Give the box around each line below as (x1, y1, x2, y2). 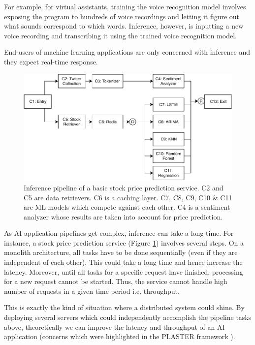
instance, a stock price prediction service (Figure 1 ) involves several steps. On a (4, 237, 244, 248)
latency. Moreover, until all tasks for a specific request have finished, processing (4, 266, 243, 277)
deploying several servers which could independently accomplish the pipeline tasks (4, 312, 252, 322)
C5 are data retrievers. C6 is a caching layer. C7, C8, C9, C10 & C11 (24, 192, 232, 202)
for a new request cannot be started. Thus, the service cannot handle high (4, 276, 227, 286)
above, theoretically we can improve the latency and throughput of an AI (4, 321, 225, 332)
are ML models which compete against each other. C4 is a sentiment (24, 202, 230, 212)
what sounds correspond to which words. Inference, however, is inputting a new (4, 21, 244, 31)
